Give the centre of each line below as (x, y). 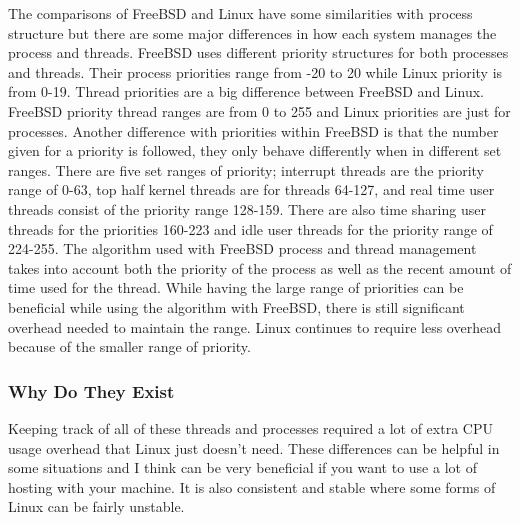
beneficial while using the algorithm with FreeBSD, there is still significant (236, 306)
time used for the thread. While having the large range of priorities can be (236, 287)
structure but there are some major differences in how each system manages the (252, 32)
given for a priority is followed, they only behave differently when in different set (255, 150)
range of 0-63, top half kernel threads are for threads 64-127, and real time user (251, 189)
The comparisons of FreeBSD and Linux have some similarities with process (240, 13)
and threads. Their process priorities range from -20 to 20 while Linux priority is (255, 71)
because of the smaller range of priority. (129, 346)
